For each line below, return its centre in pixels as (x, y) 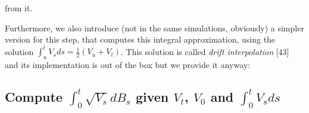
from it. (19, 8)
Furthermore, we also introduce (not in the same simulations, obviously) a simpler (154, 28)
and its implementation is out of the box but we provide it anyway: (128, 65)
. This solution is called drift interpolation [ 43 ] (205, 51)
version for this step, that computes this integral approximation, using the (140, 39)
